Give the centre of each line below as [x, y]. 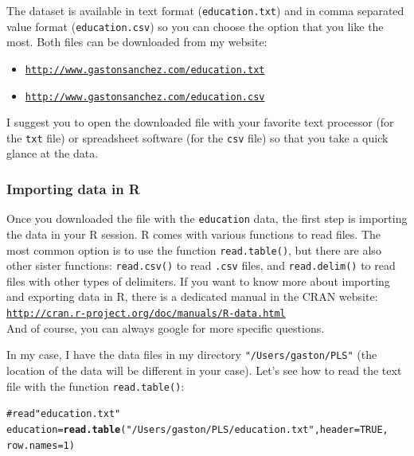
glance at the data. [53, 153]
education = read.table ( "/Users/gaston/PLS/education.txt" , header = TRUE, [197, 429]
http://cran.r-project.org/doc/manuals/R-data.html [146, 314]
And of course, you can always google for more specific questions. [166, 327]
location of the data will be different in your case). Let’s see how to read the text [204, 370]
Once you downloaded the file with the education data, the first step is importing [207, 218]
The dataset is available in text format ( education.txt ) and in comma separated [205, 10]
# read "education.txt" [64, 414]
